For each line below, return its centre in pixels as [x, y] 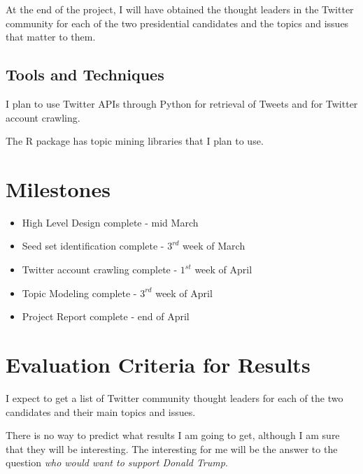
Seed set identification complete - [93, 246]
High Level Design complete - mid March [110, 222]
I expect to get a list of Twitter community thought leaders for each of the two [175, 397]
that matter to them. [51, 37]
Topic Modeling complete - [79, 293]
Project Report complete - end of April [106, 316]
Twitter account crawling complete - [100, 270]
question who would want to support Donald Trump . [117, 462]
